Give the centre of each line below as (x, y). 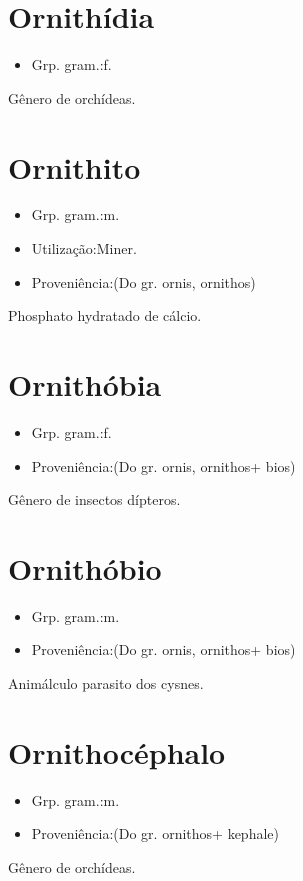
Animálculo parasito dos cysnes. (106, 683)
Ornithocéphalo (117, 751)
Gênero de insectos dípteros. (94, 499)
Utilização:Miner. (84, 248)
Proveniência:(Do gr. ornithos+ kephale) (155, 833)
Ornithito (74, 166)
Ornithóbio (85, 567)
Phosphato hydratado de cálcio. (105, 315)
